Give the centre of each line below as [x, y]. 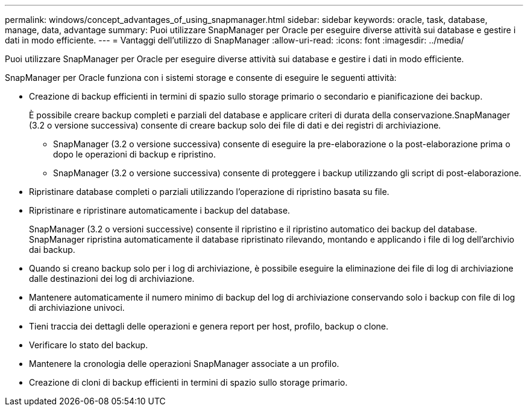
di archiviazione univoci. [77, 307]
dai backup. [52, 250]
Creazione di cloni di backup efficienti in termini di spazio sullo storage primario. [188, 382]
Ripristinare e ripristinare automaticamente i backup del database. [160, 210]
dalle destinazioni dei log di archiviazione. [112, 279]
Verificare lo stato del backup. [89, 345]
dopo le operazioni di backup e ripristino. [135, 154]
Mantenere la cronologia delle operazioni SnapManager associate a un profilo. [184, 364]
